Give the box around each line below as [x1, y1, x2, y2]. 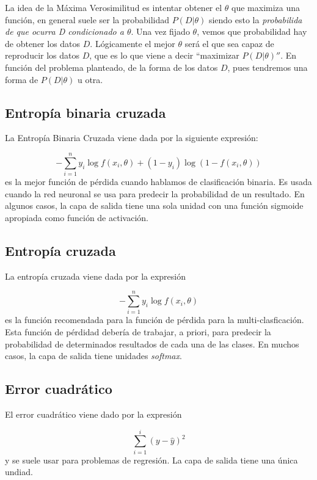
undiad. [5, 465, 33, 478]
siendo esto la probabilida [208, 13, 302, 26]
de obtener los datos [5, 37, 81, 49]
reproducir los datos [5, 49, 80, 62]
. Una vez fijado [131, 25, 190, 38]
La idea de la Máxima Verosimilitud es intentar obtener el [5, 1, 222, 13]
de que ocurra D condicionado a [5, 25, 124, 38]
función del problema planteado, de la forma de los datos [5, 60, 218, 73]
